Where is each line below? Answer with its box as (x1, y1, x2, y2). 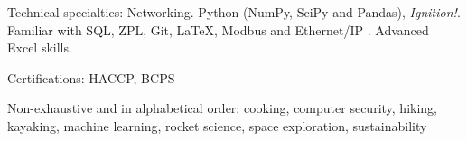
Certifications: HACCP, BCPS (7, 68, 175, 87)
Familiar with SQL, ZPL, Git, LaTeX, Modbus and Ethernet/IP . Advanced (7, 20, 429, 39)
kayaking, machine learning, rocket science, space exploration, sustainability (7, 116, 427, 135)
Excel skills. (7, 38, 72, 57)
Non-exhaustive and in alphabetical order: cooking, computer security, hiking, (7, 99, 437, 117)
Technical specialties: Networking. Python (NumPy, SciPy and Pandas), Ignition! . (7, 3, 461, 21)
